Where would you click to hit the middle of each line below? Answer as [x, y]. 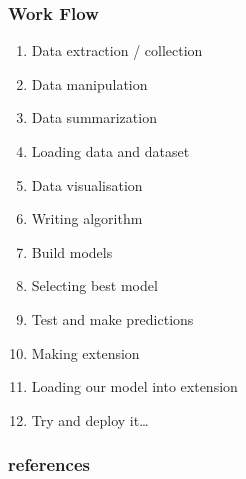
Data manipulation [89, 83]
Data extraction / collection [117, 50]
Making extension [85, 352]
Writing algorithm [87, 218]
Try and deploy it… [90, 419]
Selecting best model [94, 285]
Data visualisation [87, 184]
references [49, 464]
